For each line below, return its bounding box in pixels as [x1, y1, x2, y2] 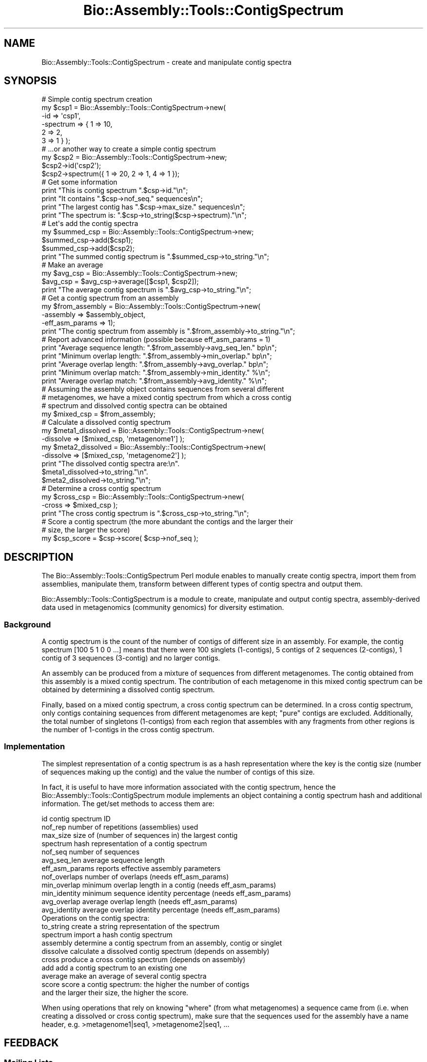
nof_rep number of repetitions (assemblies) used [41, 822, 198, 831]
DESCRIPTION [4, 550, 74, 563]
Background [4, 619, 51, 629]
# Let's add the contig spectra [41, 219, 138, 228]
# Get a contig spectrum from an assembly [41, 294, 179, 303]
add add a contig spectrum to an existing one [41, 963, 187, 972]
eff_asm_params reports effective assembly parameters [41, 864, 221, 872]
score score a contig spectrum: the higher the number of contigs [41, 980, 250, 988]
